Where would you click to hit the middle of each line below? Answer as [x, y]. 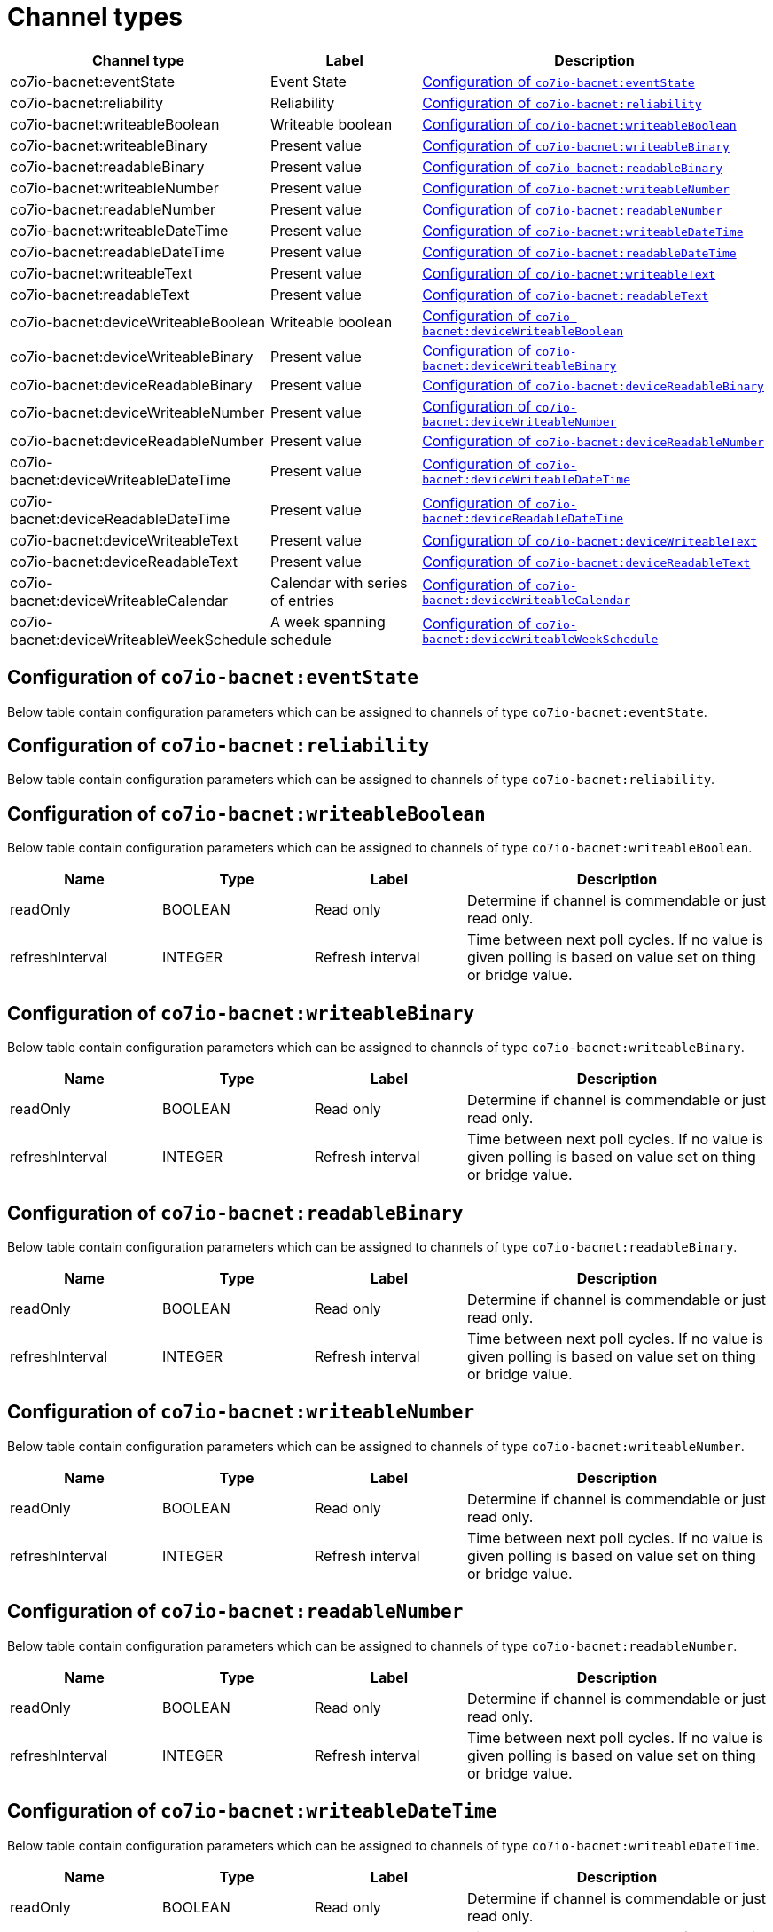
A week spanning [328, 621]
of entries [302, 600]
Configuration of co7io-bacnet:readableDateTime [579, 251]
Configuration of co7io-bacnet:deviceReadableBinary [593, 385]
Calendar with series [339, 582]
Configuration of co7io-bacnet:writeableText [569, 273]
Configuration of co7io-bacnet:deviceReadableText [586, 561]
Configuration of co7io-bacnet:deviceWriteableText [590, 540]
